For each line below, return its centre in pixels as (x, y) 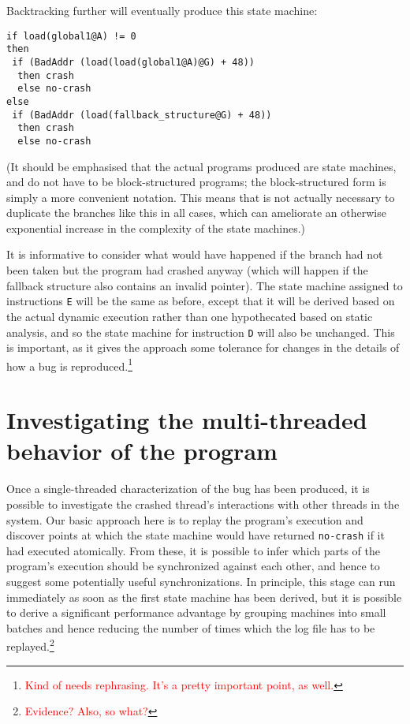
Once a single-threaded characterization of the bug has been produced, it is (188, 489)
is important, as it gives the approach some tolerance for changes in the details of (203, 347)
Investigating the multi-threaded (187, 420)
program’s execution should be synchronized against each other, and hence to (193, 566)
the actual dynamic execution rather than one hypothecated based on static (190, 316)
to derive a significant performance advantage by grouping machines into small (196, 612)
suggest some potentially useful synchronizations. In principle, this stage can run (201, 581)
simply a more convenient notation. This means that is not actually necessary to (201, 197)
